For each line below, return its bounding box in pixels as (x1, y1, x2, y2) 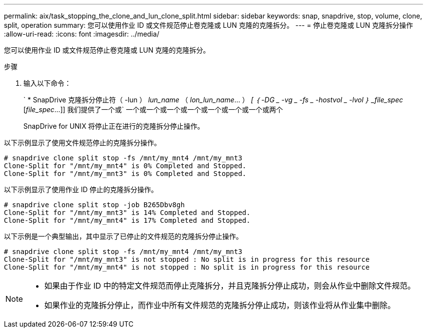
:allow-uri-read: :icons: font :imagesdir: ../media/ (4, 30, 159, 38)
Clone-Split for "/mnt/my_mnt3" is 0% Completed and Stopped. (4, 170, 247, 177)
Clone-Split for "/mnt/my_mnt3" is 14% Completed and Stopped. (4, 209, 251, 216)
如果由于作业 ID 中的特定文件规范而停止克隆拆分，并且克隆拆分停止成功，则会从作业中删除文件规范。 (44, 281, 415, 291)
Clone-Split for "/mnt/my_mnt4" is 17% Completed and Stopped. (4, 216, 251, 224)
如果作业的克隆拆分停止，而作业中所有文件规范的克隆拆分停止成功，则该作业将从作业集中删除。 (44, 300, 396, 310)
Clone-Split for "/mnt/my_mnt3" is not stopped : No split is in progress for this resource (4, 255, 370, 263)
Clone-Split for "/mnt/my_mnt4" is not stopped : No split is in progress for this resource (4, 263, 370, 271)
